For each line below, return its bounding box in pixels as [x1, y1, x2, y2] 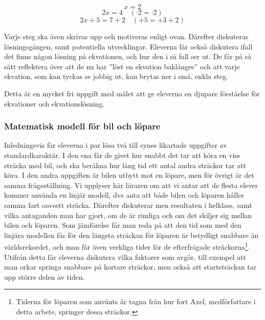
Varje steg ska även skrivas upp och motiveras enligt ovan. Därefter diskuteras [4, 31, 249, 41]
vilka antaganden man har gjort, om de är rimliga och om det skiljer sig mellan [4, 209, 252, 220]
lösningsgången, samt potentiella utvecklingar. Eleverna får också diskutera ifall [4, 41, 253, 51]
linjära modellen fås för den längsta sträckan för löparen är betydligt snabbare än [4, 229, 259, 240]
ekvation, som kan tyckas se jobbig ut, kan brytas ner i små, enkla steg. [4, 71, 228, 82]
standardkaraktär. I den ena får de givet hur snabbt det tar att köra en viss [4, 149, 241, 160]
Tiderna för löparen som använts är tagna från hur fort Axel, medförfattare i [16, 296, 256, 307]
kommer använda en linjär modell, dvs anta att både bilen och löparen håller [4, 190, 244, 200]
